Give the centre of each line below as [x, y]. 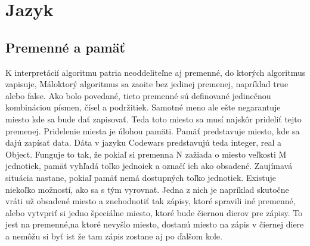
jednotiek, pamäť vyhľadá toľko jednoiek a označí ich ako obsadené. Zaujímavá [149, 166]
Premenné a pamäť [65, 47]
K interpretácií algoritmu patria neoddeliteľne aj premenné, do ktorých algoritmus [156, 72]
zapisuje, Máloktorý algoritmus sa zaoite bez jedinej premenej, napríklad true [147, 84]
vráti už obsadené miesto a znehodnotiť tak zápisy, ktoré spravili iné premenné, [151, 201]
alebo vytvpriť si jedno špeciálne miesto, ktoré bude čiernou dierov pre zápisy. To [154, 212]
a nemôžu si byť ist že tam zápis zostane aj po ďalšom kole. [114, 236]
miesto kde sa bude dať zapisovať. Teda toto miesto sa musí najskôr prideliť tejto [154, 119]
